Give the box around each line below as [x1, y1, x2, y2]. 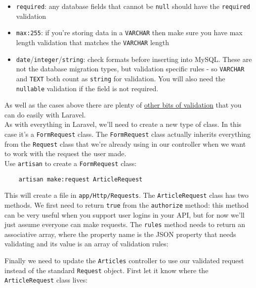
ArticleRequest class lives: [4, 275, 88, 285]
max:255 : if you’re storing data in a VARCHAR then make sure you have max [16, 27, 243, 38]
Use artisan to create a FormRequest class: [4, 158, 137, 168]
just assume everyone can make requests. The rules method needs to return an [4, 219, 246, 230]
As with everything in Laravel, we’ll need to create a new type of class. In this [4, 119, 242, 129]
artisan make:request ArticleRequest [18, 175, 143, 183]
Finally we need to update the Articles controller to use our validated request [4, 255, 244, 265]
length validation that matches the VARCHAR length [16, 37, 170, 47]
